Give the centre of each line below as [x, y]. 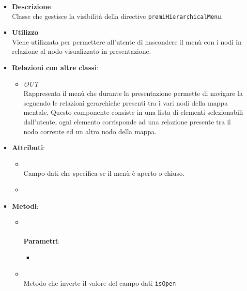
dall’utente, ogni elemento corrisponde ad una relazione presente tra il [127, 122]
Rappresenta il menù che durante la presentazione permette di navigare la [133, 93]
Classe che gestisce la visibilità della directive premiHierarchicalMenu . [117, 16]
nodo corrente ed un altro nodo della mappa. [90, 131]
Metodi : [25, 206]
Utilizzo [25, 32]
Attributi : [28, 147]
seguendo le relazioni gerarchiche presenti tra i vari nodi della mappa [126, 102]
